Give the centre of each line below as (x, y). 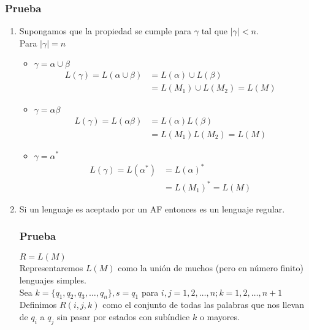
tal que (215, 31)
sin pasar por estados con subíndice (123, 316)
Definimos (38, 305)
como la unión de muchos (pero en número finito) (211, 268)
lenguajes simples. (53, 280)
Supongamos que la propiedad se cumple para (105, 31)
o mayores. (219, 316)
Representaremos (51, 268)
